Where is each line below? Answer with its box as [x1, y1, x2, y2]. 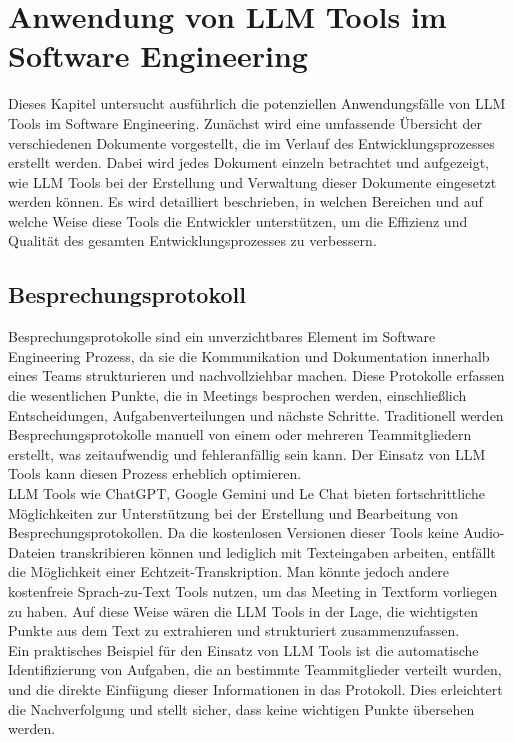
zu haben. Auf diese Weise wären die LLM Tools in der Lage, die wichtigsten [8, 600, 478, 621]
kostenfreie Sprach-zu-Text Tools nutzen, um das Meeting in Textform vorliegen [8, 580, 498, 601]
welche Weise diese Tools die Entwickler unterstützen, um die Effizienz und [8, 210, 468, 231]
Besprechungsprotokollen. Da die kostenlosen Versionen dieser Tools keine [8, 522, 459, 543]
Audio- [463, 522, 505, 543]
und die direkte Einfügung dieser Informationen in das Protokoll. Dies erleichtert [8, 678, 503, 699]
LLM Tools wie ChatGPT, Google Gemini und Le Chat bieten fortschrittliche [8, 483, 485, 504]
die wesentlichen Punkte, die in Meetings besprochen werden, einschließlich [8, 385, 467, 406]
